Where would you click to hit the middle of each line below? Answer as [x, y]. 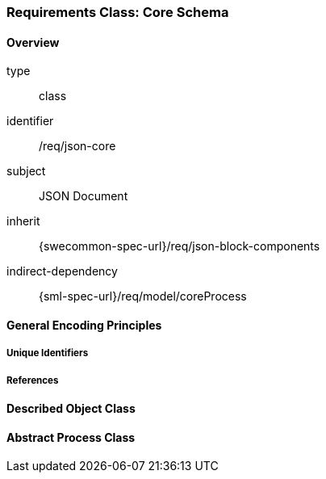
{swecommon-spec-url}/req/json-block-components [180, 246]
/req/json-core [77, 146]
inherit [23, 221]
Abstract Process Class [71, 437]
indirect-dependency [62, 271]
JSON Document [84, 196]
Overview [33, 42]
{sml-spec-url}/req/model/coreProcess [143, 296]
